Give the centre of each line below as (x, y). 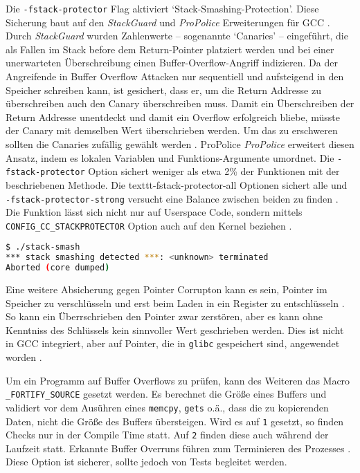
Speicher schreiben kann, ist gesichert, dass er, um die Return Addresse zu (163, 90)
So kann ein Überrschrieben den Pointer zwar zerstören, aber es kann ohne (164, 316)
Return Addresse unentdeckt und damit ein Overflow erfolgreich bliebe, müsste (173, 117)
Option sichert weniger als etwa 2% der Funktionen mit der (214, 171)
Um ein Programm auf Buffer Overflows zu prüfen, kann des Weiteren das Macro (178, 380)
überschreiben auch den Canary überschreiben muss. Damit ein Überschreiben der (180, 103)
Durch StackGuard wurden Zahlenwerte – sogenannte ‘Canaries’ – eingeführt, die (177, 36)
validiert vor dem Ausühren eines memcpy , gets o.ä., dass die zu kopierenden (167, 407)
